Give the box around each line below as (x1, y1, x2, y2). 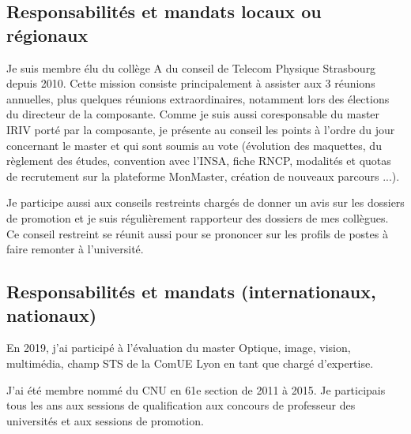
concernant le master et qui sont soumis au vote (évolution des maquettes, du (6, 137, 382, 153)
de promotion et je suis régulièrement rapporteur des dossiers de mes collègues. (6, 209, 389, 226)
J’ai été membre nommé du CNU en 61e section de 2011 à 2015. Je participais (6, 381, 386, 398)
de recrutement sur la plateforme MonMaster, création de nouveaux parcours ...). (6, 167, 400, 184)
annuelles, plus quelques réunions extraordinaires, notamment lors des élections (6, 90, 390, 107)
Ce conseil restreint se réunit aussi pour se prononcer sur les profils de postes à (6, 225, 388, 241)
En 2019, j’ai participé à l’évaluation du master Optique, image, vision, (6, 339, 351, 356)
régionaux (6, 22, 89, 47)
